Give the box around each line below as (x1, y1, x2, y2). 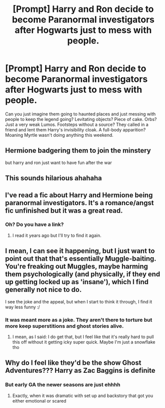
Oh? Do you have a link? (5, 221, 64, 228)
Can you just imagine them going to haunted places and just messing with (5, 111, 156, 117)
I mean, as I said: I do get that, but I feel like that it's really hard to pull (12, 334, 154, 340)
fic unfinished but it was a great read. (5, 206, 123, 215)
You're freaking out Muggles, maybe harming (5, 262, 148, 271)
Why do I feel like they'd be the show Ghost (5, 358, 142, 367)
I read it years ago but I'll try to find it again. (12, 232, 102, 238)
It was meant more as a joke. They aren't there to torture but (5, 316, 153, 323)
